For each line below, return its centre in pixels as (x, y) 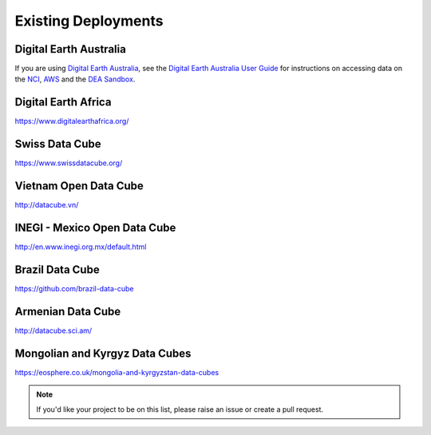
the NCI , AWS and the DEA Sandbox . (75, 79)
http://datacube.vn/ (47, 205)
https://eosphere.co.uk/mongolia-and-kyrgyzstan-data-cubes (117, 372)
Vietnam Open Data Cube (79, 186)
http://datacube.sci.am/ (53, 330)
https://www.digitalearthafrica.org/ (72, 121)
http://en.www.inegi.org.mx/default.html (81, 247)
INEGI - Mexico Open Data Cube (95, 227)
